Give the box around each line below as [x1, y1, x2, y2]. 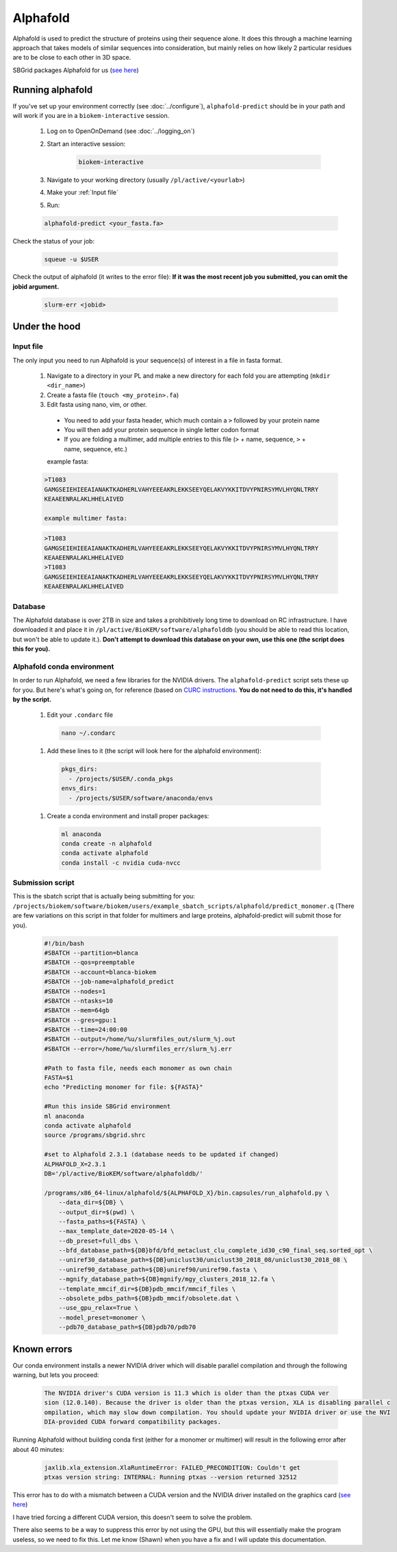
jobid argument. [12, 282, 60, 291]
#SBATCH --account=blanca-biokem [44, 968, 157, 976]
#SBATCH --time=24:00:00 [44, 1026, 128, 1034]
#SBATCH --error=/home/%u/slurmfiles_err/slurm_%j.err [44, 1044, 232, 1053]
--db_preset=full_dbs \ [58, 1237, 138, 1245]
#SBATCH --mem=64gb [44, 1007, 110, 1014]
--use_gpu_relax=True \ [58, 1304, 138, 1312]
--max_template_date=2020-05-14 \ [58, 1228, 175, 1235]
